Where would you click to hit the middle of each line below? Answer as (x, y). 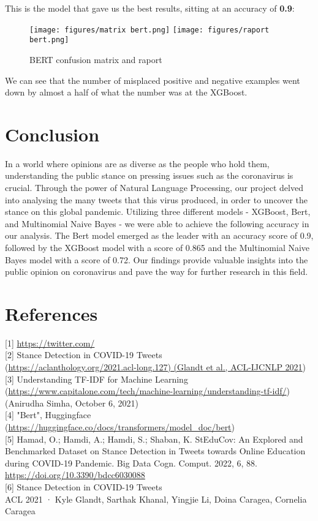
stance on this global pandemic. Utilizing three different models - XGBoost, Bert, (158, 212)
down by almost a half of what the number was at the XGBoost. (126, 92)
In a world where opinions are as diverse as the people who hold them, (137, 163)
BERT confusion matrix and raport (96, 59)
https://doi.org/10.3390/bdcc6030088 (75, 475)
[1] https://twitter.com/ (50, 343)
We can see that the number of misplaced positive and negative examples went (153, 80)
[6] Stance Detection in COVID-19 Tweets (84, 487)
